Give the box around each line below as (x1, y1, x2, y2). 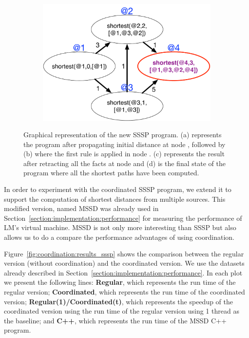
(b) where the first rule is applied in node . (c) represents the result (23, 148, 225, 159)
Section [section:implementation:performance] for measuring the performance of (4, 212, 242, 223)
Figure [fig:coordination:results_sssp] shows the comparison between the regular (4, 248, 244, 258)
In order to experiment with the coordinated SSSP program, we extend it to (4, 184, 231, 194)
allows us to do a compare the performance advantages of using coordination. (4, 232, 234, 242)
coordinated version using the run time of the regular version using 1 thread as (4, 306, 239, 316)
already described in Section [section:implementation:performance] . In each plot (4, 267, 243, 277)
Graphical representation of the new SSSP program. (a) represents (23, 129, 222, 140)
